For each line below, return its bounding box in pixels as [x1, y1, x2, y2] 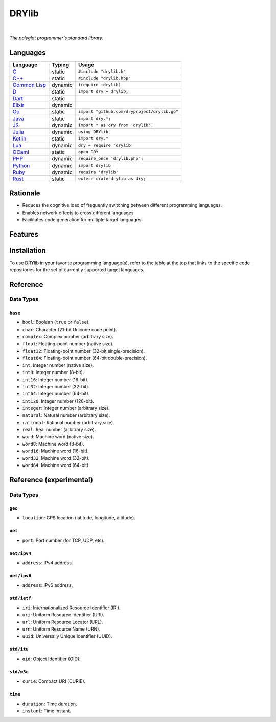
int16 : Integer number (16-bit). [22, 376, 89, 383]
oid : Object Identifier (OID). [22, 656, 81, 662]
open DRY [78, 149, 99, 155]
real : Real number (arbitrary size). [22, 427, 96, 433]
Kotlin [12, 135, 27, 142]
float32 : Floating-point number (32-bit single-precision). [22, 347, 145, 354]
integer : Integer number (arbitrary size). [22, 405, 110, 411]
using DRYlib [78, 129, 108, 135]
